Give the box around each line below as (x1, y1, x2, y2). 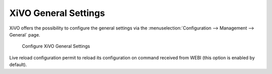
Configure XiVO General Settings (22, 43, 90, 49)
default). (9, 61, 27, 67)
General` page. (9, 31, 40, 37)
